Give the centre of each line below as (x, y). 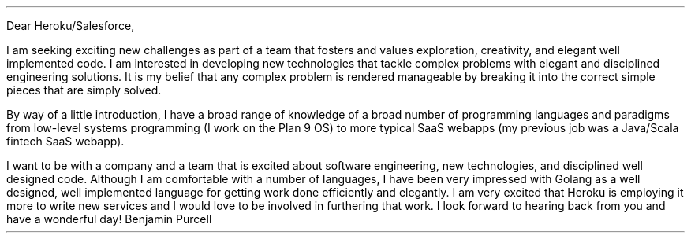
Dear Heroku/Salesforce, (71, 26)
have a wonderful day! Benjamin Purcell (109, 219)
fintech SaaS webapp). (65, 141)
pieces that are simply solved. (84, 90)
